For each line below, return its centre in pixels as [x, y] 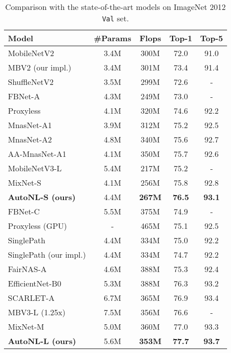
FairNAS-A [28, 269]
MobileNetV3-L [35, 168]
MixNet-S [25, 182]
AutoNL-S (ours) [42, 197]
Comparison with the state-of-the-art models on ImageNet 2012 [115, 7]
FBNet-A [24, 96]
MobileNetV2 [31, 53]
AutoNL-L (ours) [42, 341]
